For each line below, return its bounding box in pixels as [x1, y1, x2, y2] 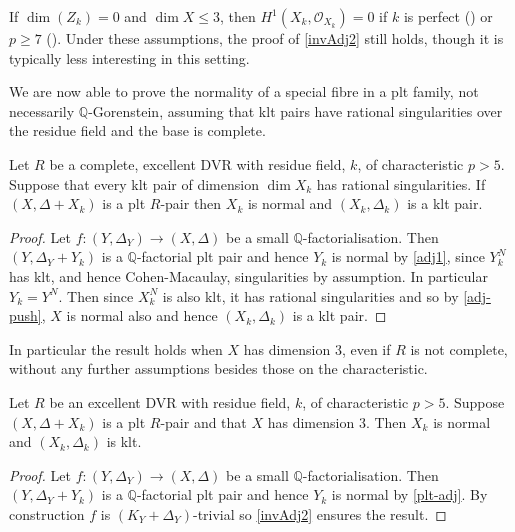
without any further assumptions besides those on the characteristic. [9, 358, 428, 379]
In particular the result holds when [9, 338, 223, 359]
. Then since [58, 285, 134, 306]
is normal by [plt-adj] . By [331, 484, 488, 505]
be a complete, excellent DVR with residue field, [49, 153, 346, 174]
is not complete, [410, 338, 508, 359]
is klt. [106, 431, 142, 452]
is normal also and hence [66, 305, 218, 326]
